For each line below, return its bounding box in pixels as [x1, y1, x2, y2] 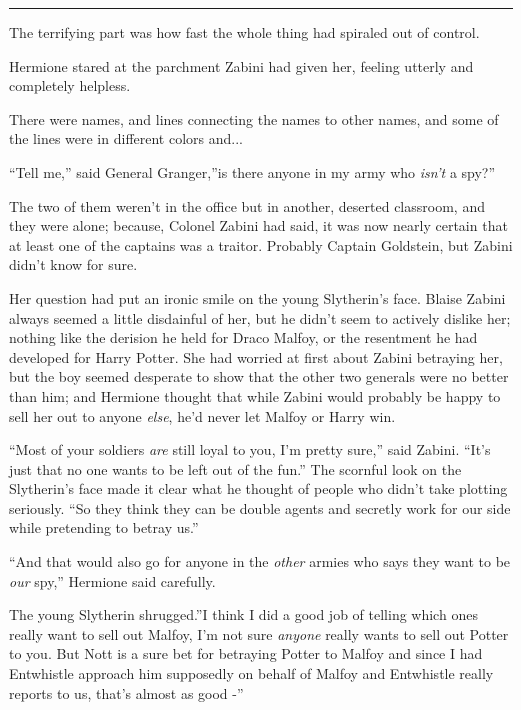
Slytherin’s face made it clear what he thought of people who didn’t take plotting [9, 478, 508, 499]
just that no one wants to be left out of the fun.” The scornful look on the [9, 458, 462, 479]
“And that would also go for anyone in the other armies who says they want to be [9, 551, 511, 572]
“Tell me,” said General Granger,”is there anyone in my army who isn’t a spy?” [9, 161, 496, 182]
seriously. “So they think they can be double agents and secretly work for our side [9, 497, 511, 518]
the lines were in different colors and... [9, 128, 243, 149]
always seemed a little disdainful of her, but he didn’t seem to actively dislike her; [9, 307, 511, 328]
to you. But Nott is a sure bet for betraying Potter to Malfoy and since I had [9, 643, 483, 664]
